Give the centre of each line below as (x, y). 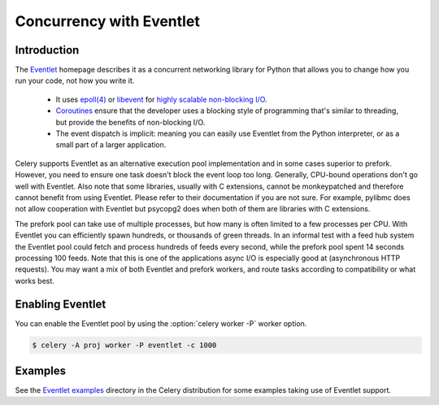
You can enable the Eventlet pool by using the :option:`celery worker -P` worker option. (161, 323)
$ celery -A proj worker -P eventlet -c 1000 (124, 345)
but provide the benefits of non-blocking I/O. (130, 122)
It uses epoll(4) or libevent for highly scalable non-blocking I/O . (161, 99)
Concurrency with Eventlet (108, 21)
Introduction (47, 50)
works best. (35, 281)
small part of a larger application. (111, 145)
